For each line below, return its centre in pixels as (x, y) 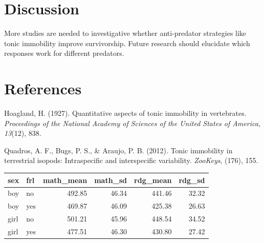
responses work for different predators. (64, 53)
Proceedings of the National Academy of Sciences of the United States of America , (132, 123)
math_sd (111, 180)
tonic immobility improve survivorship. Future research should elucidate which (127, 43)
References (43, 88)
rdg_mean (153, 180)
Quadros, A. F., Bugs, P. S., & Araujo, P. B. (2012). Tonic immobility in (118, 150)
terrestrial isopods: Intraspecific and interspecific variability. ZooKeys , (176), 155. (131, 160)
